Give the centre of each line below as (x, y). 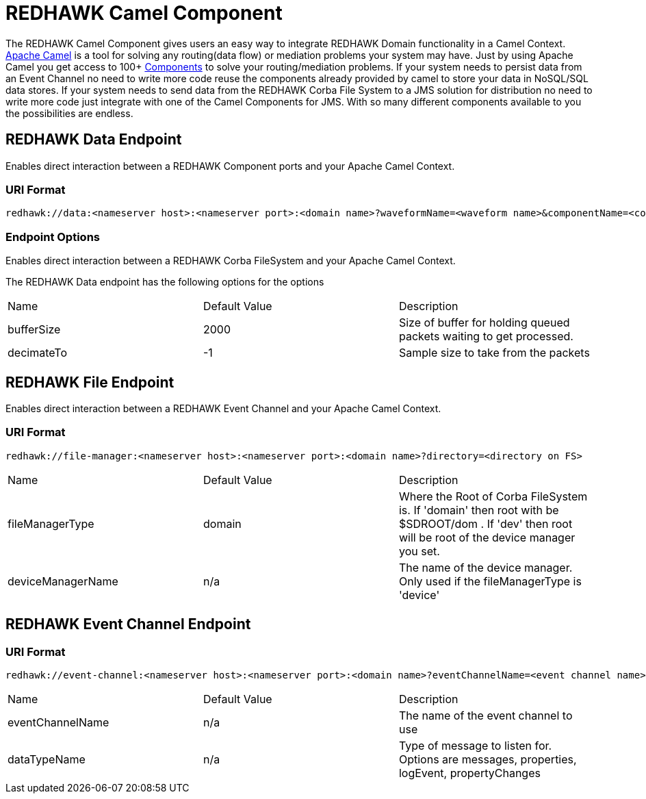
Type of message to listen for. (475, 745)
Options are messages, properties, (488, 759)
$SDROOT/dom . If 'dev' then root (486, 523)
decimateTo (37, 353)
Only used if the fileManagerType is (490, 581)
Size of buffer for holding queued (484, 323)
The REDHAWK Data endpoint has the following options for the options (165, 282)
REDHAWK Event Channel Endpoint (128, 624)
